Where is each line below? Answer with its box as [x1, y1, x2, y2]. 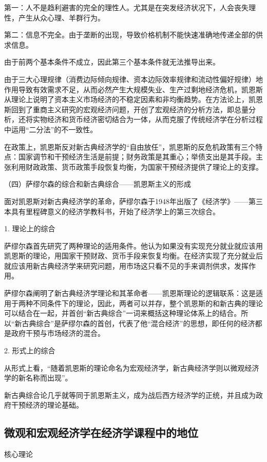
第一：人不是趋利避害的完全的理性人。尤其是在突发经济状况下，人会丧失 [4, 2, 249, 12]
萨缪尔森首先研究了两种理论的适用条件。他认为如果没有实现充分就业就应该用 [4, 240, 263, 251]
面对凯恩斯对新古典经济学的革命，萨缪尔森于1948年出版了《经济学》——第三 [4, 195, 263, 206]
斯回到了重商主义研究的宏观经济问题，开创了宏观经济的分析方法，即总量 [4, 104, 249, 114]
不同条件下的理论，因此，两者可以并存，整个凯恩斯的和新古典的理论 [32, 297, 263, 308]
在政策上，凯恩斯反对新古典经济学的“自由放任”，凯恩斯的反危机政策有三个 [4, 141, 256, 152]
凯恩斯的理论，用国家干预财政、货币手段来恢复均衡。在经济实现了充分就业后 [4, 250, 263, 261]
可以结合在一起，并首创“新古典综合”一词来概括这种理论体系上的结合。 [4, 308, 241, 318]
